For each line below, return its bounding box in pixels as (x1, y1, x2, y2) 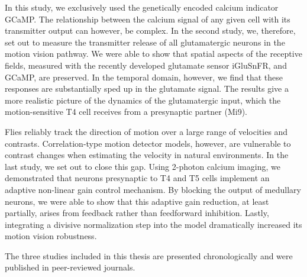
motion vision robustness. (5, 230, 97, 242)
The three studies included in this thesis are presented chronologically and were (5, 249, 293, 262)
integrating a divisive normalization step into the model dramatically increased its (5, 218, 302, 230)
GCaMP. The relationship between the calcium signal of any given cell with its (5, 12, 290, 25)
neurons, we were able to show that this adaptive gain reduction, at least (5, 195, 269, 207)
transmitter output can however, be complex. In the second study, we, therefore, (5, 24, 296, 37)
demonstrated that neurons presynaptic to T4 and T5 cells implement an (5, 172, 270, 184)
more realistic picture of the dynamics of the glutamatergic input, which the (5, 94, 281, 106)
